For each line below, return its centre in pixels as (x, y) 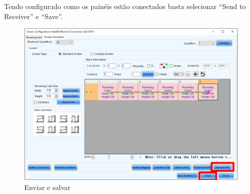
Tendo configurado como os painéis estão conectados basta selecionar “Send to (125, 6)
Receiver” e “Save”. (34, 16)
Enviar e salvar (47, 187)
